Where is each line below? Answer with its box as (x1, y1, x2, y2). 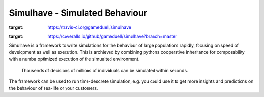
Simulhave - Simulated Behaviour (9, 7, 148, 18)
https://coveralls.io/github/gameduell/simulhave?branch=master (47, 33, 177, 39)
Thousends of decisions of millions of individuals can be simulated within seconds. (21, 67, 188, 73)
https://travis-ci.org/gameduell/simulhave (47, 24, 132, 30)
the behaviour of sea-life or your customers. (9, 85, 98, 91)
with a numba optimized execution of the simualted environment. (9, 56, 140, 62)
